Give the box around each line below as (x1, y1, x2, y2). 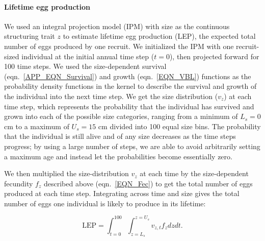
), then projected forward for (169, 51, 259, 61)
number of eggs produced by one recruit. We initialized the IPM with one (4, 40, 234, 51)
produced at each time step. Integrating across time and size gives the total (4, 188, 240, 199)
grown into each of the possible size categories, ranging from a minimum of (4, 111, 238, 122)
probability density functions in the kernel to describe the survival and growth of (4, 81, 257, 91)
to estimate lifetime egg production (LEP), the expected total (63, 31, 256, 41)
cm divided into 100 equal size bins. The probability (98, 120, 261, 131)
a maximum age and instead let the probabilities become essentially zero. (4, 151, 232, 161)
